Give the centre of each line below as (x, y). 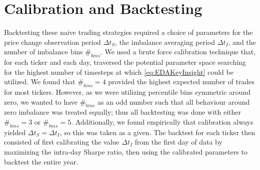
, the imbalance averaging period (165, 42)
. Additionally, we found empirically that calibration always (162, 122)
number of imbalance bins (43, 52)
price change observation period (52, 42)
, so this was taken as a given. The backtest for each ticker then (157, 132)
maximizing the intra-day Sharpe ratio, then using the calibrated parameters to (126, 152)
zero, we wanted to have (41, 101)
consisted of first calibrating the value (62, 142)
